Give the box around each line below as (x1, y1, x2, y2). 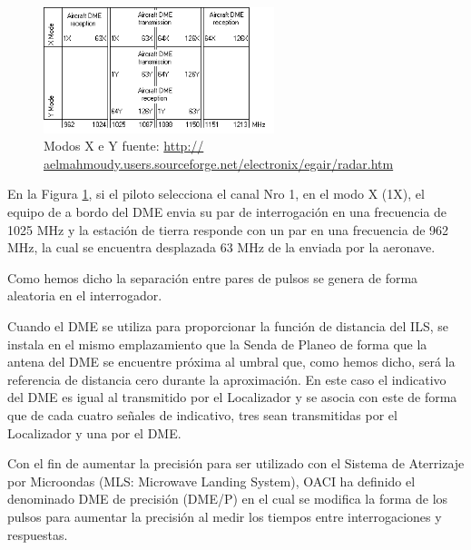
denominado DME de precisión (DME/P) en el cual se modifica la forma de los (7, 489, 448, 508)
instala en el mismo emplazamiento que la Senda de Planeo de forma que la (7, 334, 427, 353)
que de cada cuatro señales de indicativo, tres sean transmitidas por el (7, 405, 397, 424)
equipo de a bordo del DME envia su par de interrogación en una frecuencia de (7, 202, 447, 221)
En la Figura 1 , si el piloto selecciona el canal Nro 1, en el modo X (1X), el (7, 184, 425, 203)
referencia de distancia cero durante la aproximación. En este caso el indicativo (7, 369, 446, 388)
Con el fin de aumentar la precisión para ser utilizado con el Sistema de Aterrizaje (7, 454, 465, 473)
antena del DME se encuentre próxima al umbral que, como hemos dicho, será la (7, 352, 456, 371)
